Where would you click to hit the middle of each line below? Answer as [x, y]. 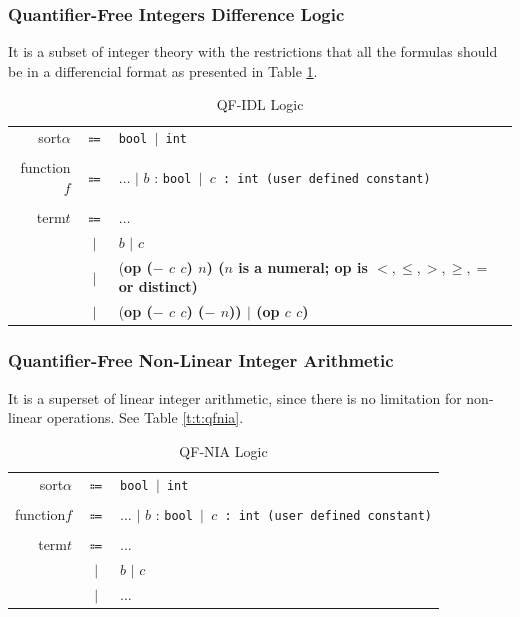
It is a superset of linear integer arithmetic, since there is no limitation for [235, 397]
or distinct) [158, 286]
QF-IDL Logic [260, 104]
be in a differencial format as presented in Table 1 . [163, 70]
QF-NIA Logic [223, 450]
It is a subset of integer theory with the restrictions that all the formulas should [253, 51]
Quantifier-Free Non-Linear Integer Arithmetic [201, 360]
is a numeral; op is [303, 266]
